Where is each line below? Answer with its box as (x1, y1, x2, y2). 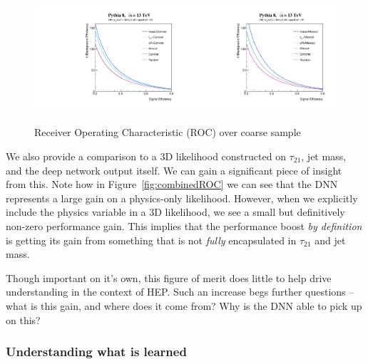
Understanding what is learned (6, 343, 187, 360)
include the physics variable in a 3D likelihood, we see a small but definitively (6, 204, 345, 219)
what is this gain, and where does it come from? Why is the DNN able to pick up (6, 298, 362, 313)
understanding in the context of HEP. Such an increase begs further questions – (6, 284, 354, 299)
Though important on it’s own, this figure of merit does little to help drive (6, 270, 332, 285)
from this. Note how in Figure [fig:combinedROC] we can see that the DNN (6, 177, 338, 192)
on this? (6, 312, 41, 327)
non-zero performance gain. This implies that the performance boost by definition (6, 218, 362, 233)
